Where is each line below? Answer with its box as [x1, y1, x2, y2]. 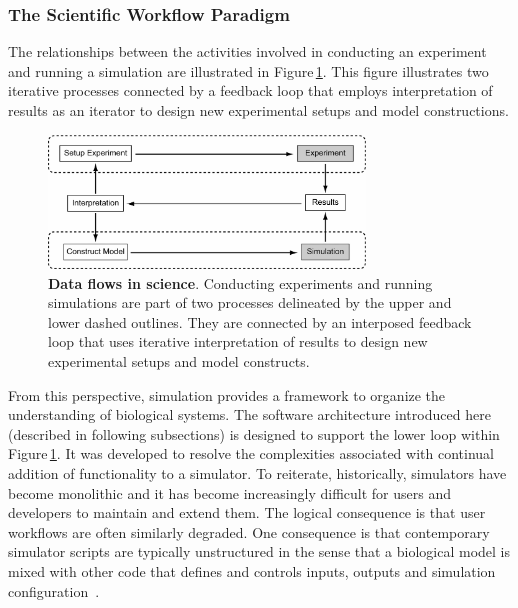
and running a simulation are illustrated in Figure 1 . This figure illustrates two [8, 60, 489, 81]
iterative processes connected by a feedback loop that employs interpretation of [8, 80, 493, 101]
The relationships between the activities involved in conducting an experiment [8, 41, 487, 62]
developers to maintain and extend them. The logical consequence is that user [8, 502, 486, 523]
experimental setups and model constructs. [48, 351, 310, 372]
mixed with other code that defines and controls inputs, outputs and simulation [8, 560, 496, 581]
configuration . [8, 580, 100, 601]
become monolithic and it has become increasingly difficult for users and [8, 482, 451, 503]
